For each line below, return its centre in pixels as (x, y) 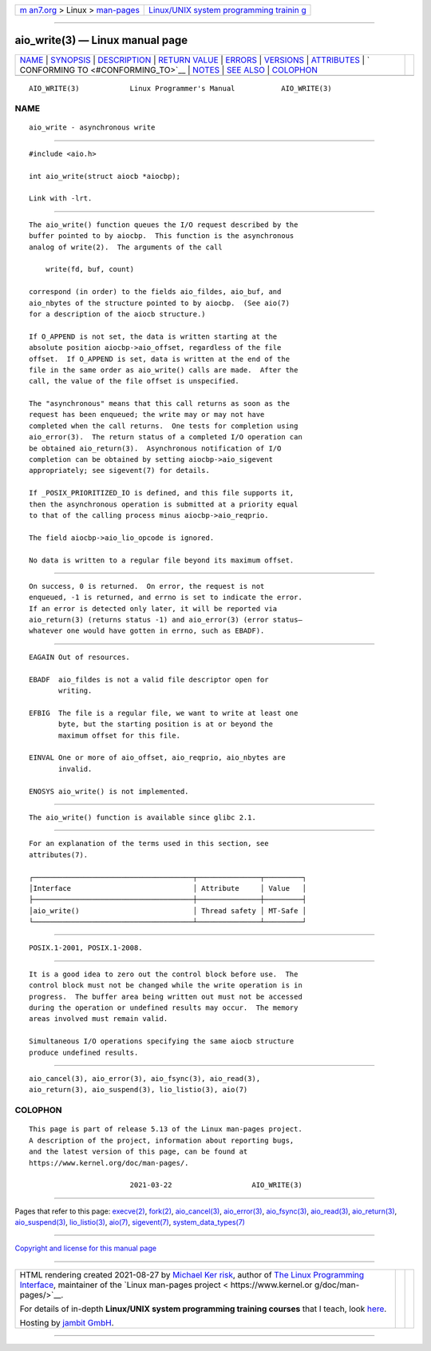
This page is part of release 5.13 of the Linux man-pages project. (166, 1129)
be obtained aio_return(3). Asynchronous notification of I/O (155, 448)
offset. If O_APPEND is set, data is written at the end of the (160, 359)
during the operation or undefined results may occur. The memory (164, 1008)
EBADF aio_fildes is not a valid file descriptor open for (149, 679)
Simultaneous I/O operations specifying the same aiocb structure (162, 1041)
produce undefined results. (84, 1052)
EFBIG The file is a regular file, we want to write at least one (164, 713)
